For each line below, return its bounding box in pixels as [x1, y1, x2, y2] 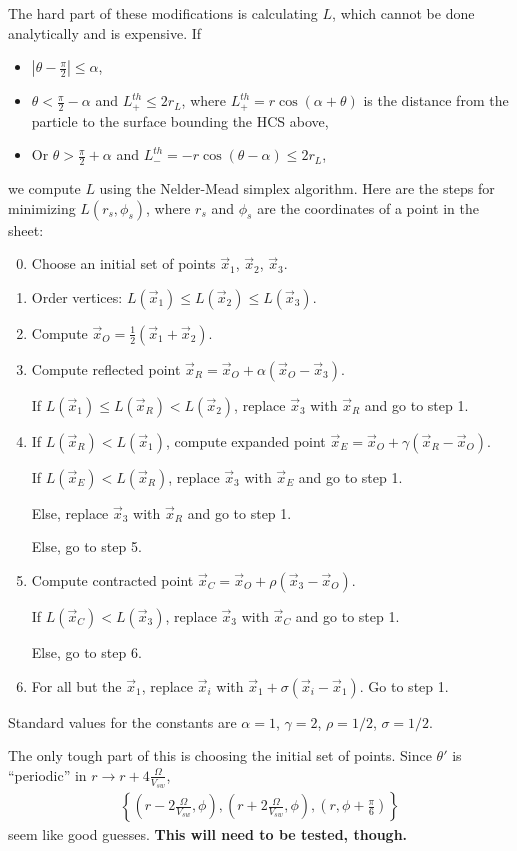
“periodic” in [8, 764, 87, 785]
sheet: [8, 219, 44, 240]
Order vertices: [31, 286, 123, 307]
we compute [8, 178, 81, 199]
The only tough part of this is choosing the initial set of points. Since [8, 745, 432, 766]
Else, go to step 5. [31, 536, 142, 557]
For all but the [31, 675, 122, 696]
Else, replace [31, 502, 109, 523]
